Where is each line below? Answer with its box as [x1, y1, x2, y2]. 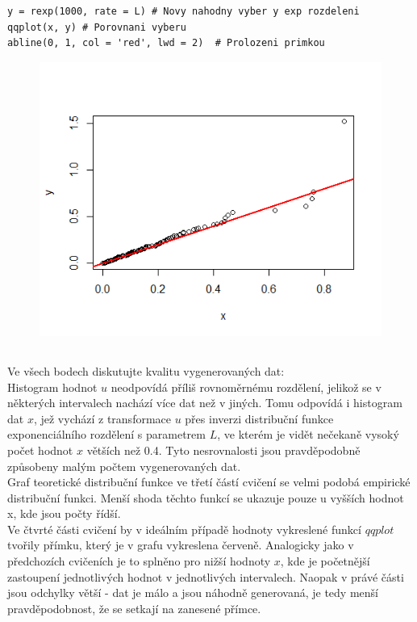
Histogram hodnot [7, 378, 98, 395]
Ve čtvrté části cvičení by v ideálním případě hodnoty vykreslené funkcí [7, 520, 361, 537]
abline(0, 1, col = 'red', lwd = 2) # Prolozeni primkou [7, 37, 325, 49]
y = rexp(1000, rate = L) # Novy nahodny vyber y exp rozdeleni [7, 6, 360, 17]
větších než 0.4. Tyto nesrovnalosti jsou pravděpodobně [86, 441, 361, 458]
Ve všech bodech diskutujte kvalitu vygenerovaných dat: [7, 362, 285, 379]
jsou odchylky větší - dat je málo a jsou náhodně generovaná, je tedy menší [7, 584, 378, 601]
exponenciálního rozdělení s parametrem [7, 426, 206, 443]
